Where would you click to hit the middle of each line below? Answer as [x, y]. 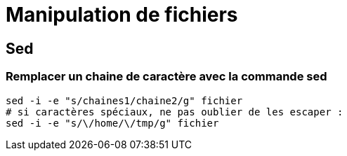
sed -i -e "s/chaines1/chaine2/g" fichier [124, 100]
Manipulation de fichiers [122, 15]
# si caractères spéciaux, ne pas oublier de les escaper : [175, 112]
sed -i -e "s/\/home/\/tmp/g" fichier [112, 123]
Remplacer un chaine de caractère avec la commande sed [166, 77]
